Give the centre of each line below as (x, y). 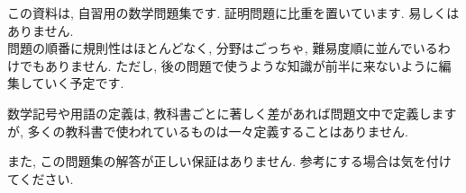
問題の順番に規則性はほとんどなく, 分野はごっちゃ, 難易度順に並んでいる (223, 48)
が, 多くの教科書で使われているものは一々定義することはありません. (208, 131)
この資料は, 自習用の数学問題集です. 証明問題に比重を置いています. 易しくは (233, 13)
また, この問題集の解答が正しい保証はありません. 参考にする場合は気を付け (229, 161)
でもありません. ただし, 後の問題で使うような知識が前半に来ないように (229, 65)
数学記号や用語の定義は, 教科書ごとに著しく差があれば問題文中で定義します (232, 113)
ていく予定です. (78, 83)
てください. (41, 178)
